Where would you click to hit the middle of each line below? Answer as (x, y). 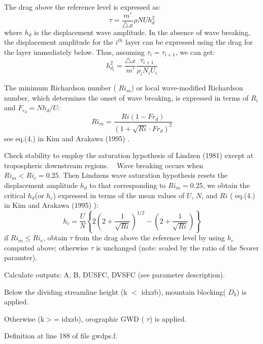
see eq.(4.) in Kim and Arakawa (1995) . (67, 138)
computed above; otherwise (46, 247)
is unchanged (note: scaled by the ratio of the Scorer (177, 247)
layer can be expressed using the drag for (189, 42)
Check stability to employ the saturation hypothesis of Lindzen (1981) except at (129, 155)
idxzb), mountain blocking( (184, 291)
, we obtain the (226, 185)
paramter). (21, 257)
